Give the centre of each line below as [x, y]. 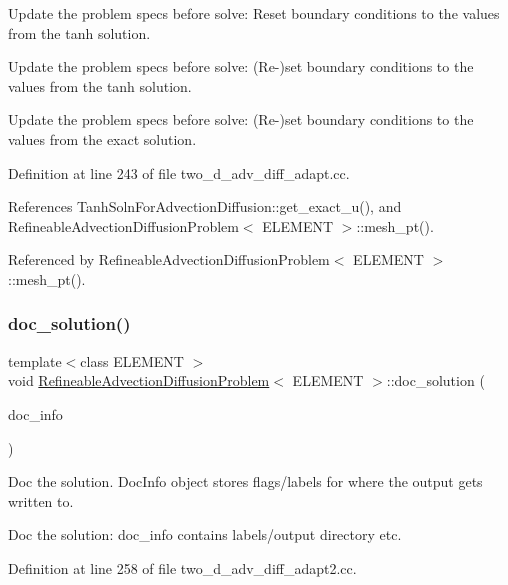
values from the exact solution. [102, 138]
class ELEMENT [132, 360]
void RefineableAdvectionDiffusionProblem [139, 380]
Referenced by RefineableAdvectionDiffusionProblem [169, 259]
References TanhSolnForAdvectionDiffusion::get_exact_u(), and [205, 206]
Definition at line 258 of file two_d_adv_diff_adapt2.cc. [182, 567]
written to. [41, 500]
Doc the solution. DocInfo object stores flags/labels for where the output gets [245, 481]
